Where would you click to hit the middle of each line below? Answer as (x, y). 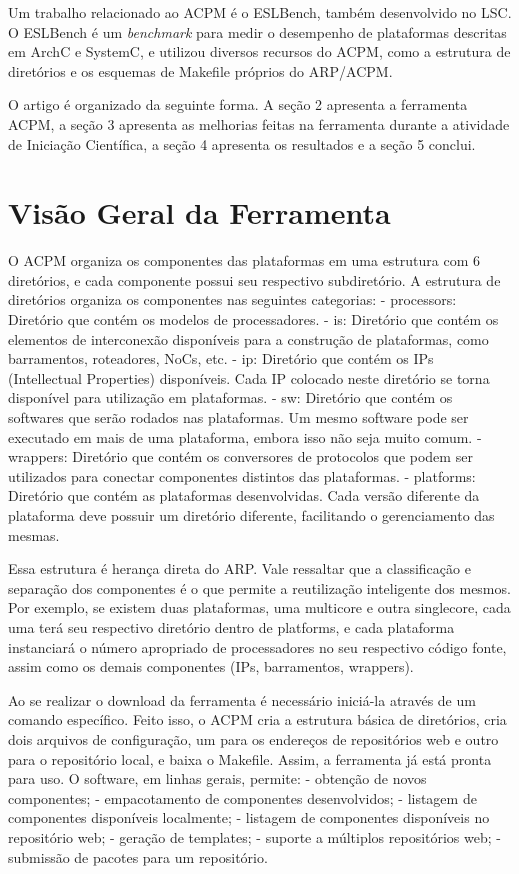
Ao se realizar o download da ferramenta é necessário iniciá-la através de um (242, 699)
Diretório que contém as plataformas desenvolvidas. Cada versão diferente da (244, 495)
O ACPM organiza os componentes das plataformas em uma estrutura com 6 (244, 260)
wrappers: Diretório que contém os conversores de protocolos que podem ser (240, 456)
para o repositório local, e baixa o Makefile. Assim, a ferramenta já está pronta (250, 758)
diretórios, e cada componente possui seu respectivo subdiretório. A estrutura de (254, 279)
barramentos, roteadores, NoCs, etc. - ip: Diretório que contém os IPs (221, 358)
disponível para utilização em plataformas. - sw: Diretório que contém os (230, 397)
